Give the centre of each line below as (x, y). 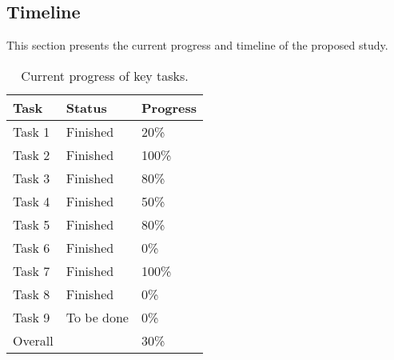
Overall (33, 340)
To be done (97, 317)
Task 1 (32, 131)
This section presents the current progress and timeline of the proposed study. (197, 45)
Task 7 (32, 270)
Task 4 (32, 201)
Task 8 (32, 294)
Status (86, 107)
